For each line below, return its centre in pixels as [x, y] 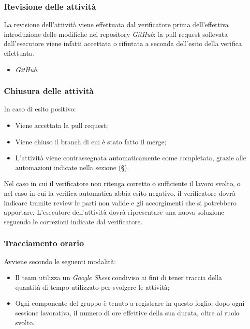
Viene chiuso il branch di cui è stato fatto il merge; [91, 141]
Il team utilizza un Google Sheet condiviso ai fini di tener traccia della [118, 277]
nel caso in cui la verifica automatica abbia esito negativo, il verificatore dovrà [120, 193]
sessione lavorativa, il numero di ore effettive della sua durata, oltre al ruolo [127, 312]
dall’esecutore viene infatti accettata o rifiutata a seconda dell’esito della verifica [123, 43]
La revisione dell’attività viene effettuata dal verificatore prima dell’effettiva [116, 24]
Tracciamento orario [44, 243]
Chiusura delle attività [49, 91]
